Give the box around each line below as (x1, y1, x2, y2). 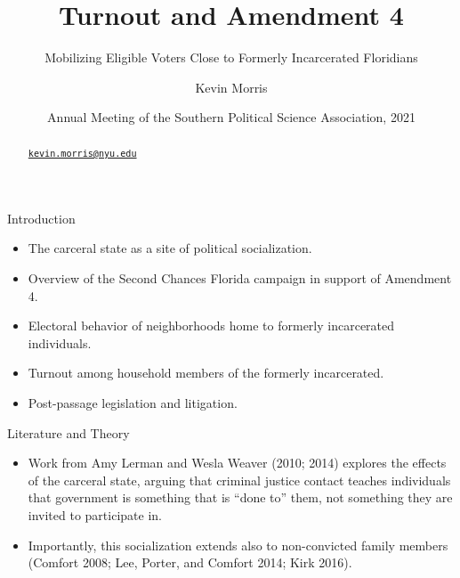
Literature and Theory (7, 423, 130, 442)
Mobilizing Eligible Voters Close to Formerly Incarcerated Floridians (44, 48, 418, 67)
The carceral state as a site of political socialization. (28, 239, 312, 257)
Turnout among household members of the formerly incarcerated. (28, 363, 384, 382)
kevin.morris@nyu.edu (28, 148, 137, 159)
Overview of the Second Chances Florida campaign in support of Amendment (28, 269, 452, 288)
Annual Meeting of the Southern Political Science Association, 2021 (47, 108, 416, 126)
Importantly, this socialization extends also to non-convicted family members (28, 535, 448, 554)
